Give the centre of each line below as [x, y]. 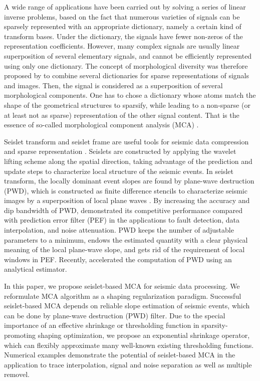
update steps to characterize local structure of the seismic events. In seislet [119, 171]
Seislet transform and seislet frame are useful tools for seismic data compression [126, 141]
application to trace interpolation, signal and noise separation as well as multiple [128, 364]
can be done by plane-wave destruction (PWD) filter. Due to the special [115, 315]
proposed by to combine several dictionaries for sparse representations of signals [127, 75]
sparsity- [215, 325]
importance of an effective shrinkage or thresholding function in [102, 325]
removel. [17, 374]
